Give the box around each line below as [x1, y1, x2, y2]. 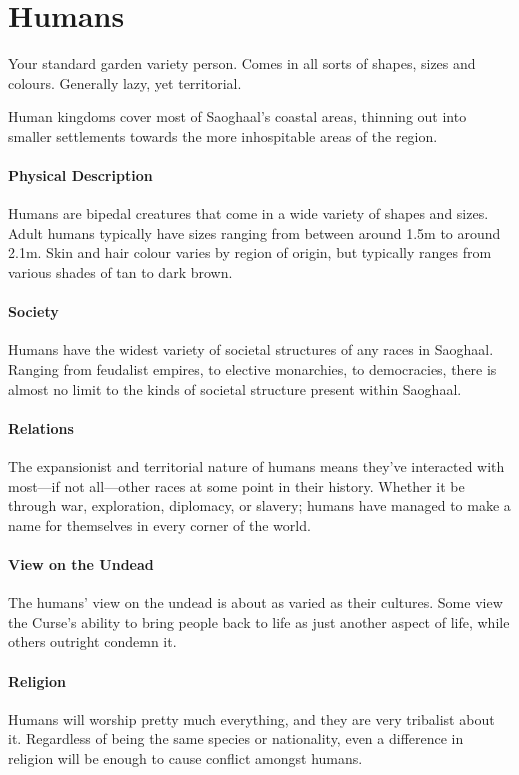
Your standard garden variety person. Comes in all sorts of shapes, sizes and [8, 53, 476, 74]
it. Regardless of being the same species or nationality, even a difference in [8, 728, 464, 749]
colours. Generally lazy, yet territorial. [8, 72, 242, 93]
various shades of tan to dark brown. [8, 262, 233, 283]
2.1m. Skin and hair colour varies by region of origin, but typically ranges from [8, 242, 492, 263]
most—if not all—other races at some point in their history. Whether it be [8, 475, 465, 496]
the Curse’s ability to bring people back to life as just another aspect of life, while [8, 611, 510, 632]
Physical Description [8, 165, 153, 186]
